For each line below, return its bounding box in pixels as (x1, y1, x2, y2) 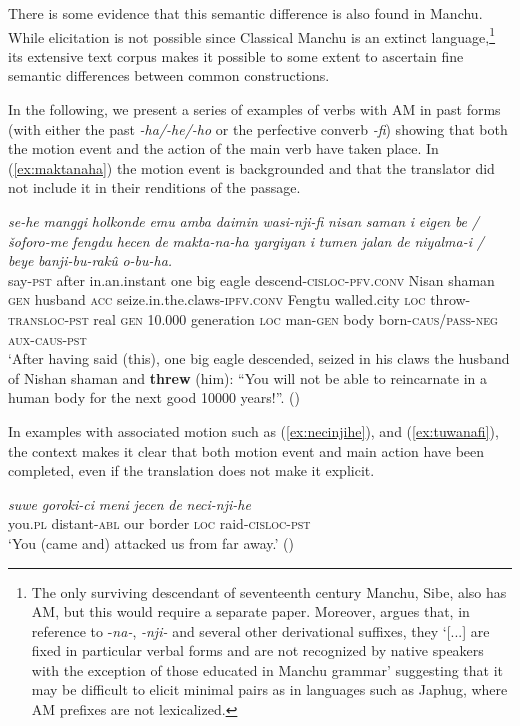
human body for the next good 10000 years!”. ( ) (8, 387, 300, 408)
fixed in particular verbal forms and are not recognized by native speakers (31, 640, 484, 661)
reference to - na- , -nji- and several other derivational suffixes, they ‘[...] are (31, 620, 490, 641)
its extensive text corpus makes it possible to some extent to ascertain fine (8, 45, 464, 66)
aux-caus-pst (8, 328, 87, 349)
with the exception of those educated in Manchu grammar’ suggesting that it (31, 659, 504, 680)
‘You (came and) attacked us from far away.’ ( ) (8, 532, 294, 553)
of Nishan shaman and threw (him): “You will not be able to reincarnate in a (8, 367, 488, 388)
